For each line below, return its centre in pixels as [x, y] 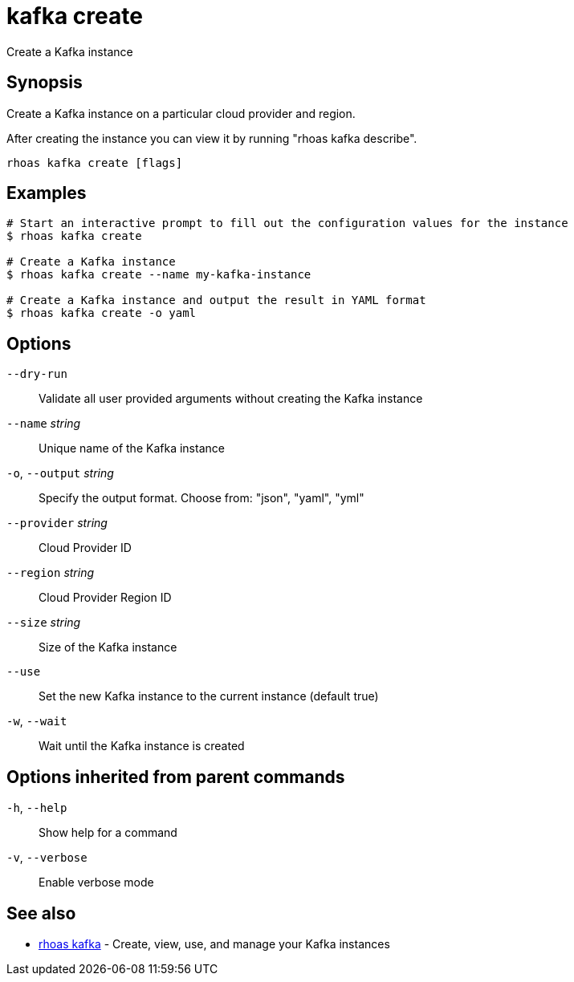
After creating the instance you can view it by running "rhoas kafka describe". [212, 138]
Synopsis [45, 83]
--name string [44, 424]
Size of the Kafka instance [108, 647]
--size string [44, 623]
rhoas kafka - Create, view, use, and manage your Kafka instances [214, 943]
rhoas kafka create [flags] [95, 162]
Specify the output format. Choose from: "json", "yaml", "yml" [202, 498]
